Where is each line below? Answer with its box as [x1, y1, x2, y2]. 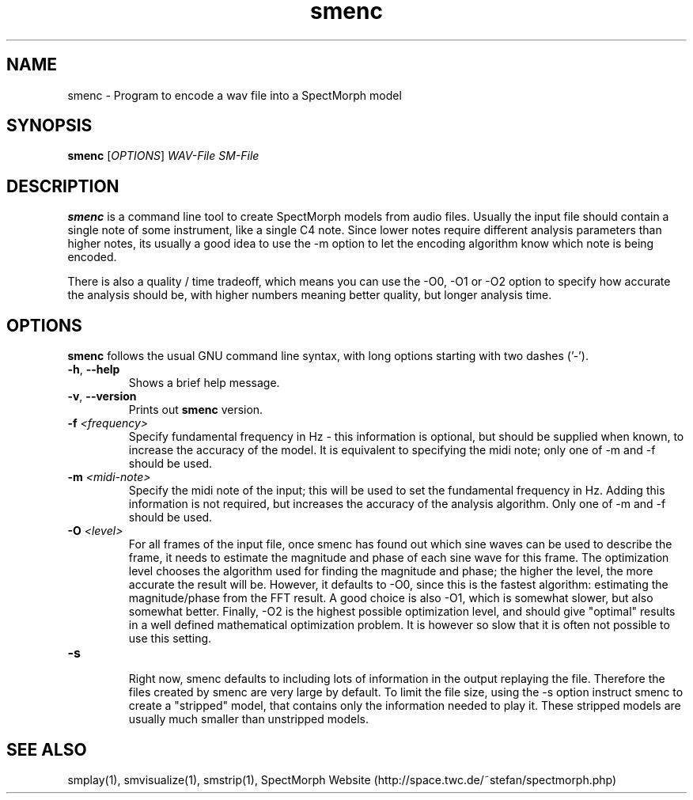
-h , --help [67, 362, 120, 377]
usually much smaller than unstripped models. [128, 712, 369, 726]
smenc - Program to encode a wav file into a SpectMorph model [67, 88, 402, 102]
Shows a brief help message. [128, 376, 280, 390]
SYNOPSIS [6, 116, 93, 136]
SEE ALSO [6, 739, 87, 760]
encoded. [67, 250, 117, 264]
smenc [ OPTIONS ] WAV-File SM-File [67, 149, 259, 163]
